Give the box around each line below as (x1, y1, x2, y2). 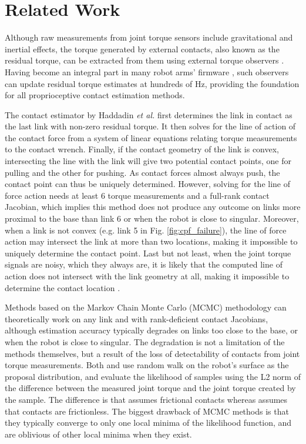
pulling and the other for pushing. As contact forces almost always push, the (5, 166, 280, 178)
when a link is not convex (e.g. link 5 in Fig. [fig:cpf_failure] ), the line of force (5, 223, 287, 236)
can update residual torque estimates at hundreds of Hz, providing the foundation (5, 77, 300, 89)
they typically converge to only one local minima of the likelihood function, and (5, 416, 292, 429)
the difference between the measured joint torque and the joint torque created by (5, 382, 296, 394)
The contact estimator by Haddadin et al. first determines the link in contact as (5, 108, 292, 121)
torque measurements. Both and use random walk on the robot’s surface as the (5, 359, 289, 371)
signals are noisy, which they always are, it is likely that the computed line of (5, 258, 283, 271)
